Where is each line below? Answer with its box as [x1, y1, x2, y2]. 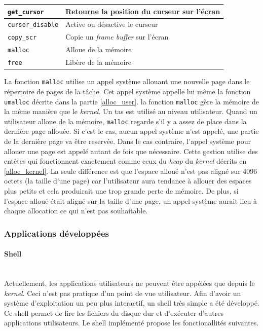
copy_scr [8, 34, 37, 42]
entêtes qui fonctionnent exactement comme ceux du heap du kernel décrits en [4, 156, 247, 166]
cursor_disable [8, 21, 59, 29]
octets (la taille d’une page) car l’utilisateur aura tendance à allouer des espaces [4, 175, 252, 186]
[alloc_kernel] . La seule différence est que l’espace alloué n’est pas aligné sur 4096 [4, 165, 257, 176]
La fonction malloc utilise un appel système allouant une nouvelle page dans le [4, 76, 250, 87]
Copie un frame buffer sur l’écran [65, 31, 169, 42]
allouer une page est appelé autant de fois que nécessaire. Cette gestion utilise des [4, 145, 258, 156]
